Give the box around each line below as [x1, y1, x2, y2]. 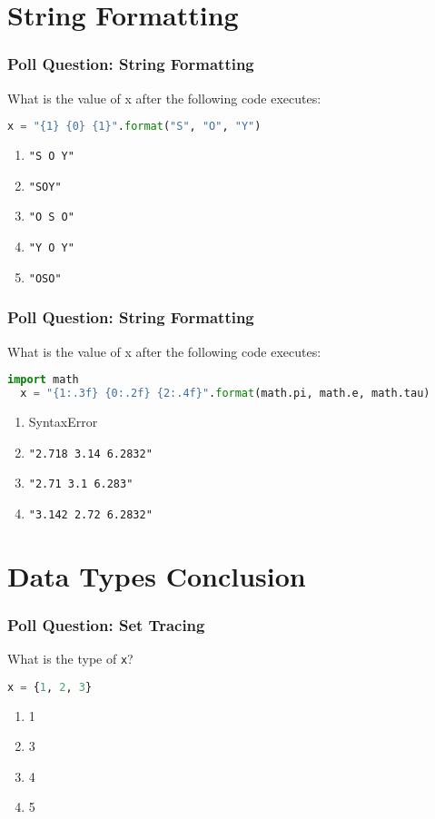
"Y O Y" [28, 242, 74, 255]
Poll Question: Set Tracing [7, 613, 205, 636]
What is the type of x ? [7, 649, 133, 668]
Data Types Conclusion [7, 557, 306, 594]
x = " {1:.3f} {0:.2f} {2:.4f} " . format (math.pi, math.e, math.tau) [20, 387, 430, 400]
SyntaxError [28, 411, 98, 430]
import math [7, 373, 79, 387]
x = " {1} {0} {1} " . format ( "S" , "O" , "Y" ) [7, 120, 262, 133]
